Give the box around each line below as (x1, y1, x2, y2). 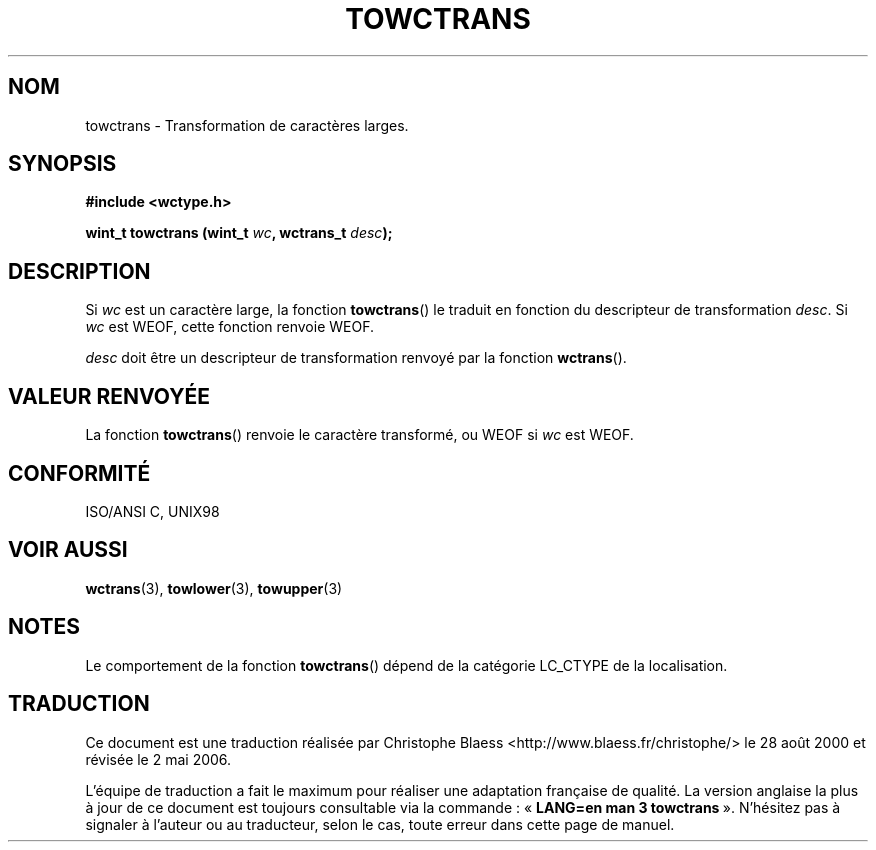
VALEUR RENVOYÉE (8, 383, 210, 409)
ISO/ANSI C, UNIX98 (85, 502, 220, 520)
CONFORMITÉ (8, 460, 151, 486)
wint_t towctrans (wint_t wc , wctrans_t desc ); (85, 224, 393, 242)
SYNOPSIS (8, 151, 117, 177)
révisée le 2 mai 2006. (85, 750, 232, 768)
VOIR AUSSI (8, 537, 128, 563)
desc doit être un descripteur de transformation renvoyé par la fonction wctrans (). (85, 349, 627, 367)
